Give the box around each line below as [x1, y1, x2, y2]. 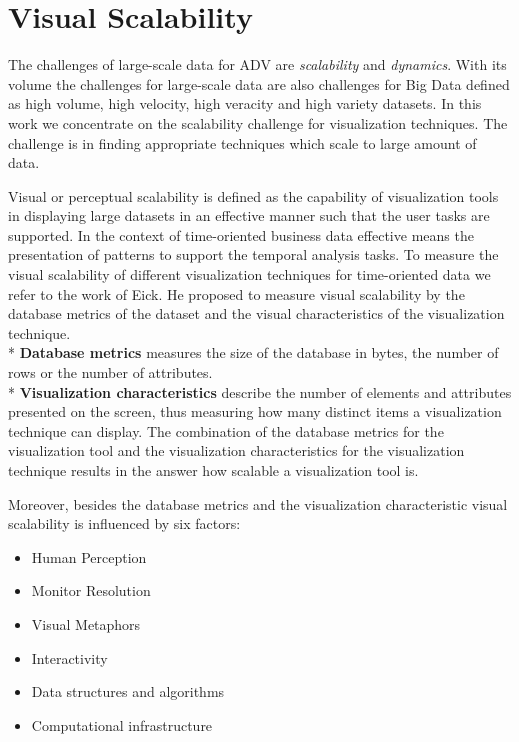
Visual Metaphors [31, 613, 141, 634]
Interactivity [31, 647, 108, 668]
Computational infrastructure [31, 714, 213, 735]
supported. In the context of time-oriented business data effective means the [8, 224, 474, 245]
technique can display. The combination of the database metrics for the [8, 420, 444, 441]
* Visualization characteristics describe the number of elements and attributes [8, 381, 512, 402]
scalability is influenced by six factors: [8, 513, 241, 534]
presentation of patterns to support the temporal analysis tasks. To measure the [8, 244, 499, 265]
